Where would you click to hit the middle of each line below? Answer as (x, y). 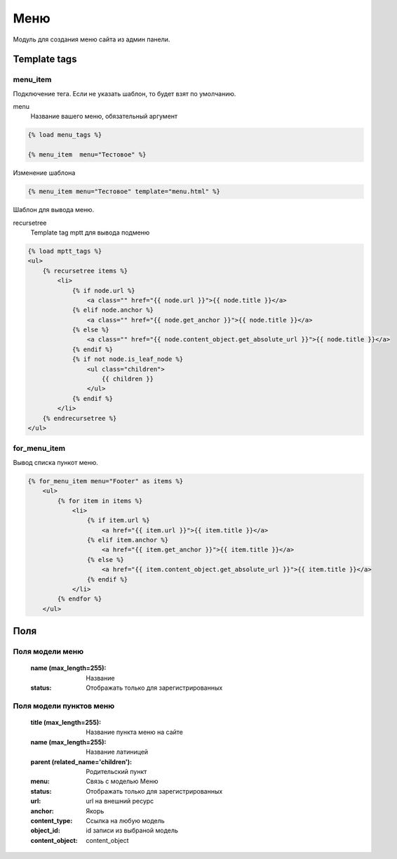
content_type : (52, 821)
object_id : (46, 831)
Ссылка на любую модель (125, 821)
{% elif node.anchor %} (113, 310)
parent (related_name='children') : (81, 761)
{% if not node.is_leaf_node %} (128, 359)
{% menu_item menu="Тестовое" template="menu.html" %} (124, 192)
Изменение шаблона (44, 173)
